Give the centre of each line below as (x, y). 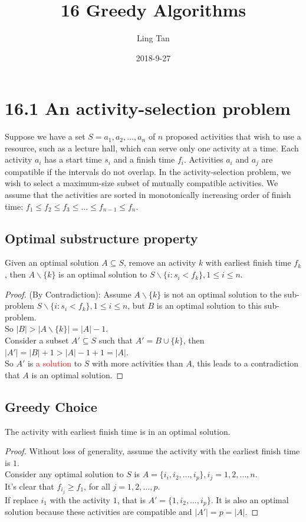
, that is (131, 499)
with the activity (80, 499)
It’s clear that (29, 486)
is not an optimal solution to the (223, 294)
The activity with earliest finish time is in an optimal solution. (118, 431)
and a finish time (144, 159)
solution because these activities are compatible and (98, 512)
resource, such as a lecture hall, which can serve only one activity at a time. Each (152, 148)
